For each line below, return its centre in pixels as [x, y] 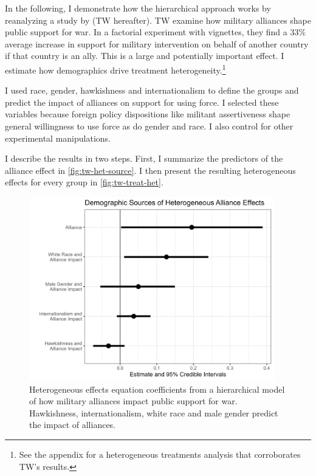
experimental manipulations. [58, 138]
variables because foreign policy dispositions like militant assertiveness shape [148, 114]
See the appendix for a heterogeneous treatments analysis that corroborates [160, 454]
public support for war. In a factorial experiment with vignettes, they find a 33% [156, 32]
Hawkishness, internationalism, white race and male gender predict [154, 412]
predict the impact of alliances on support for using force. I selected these [142, 102]
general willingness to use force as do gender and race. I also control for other [149, 126]
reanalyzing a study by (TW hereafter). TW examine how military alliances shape [158, 20]
